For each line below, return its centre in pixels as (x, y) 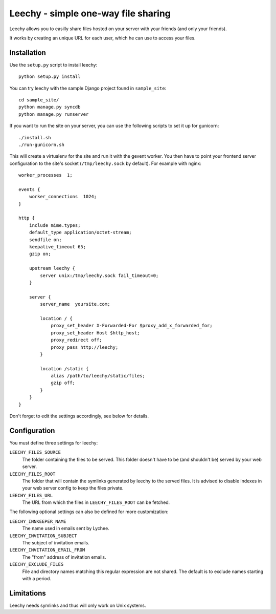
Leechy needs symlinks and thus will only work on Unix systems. (78, 605)
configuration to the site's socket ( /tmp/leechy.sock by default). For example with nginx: (106, 163)
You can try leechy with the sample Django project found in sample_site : (88, 88)
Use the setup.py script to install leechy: (53, 65)
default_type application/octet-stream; (80, 232)
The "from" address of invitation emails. (64, 557)
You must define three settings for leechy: (54, 442)
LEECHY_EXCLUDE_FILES (37, 564)
